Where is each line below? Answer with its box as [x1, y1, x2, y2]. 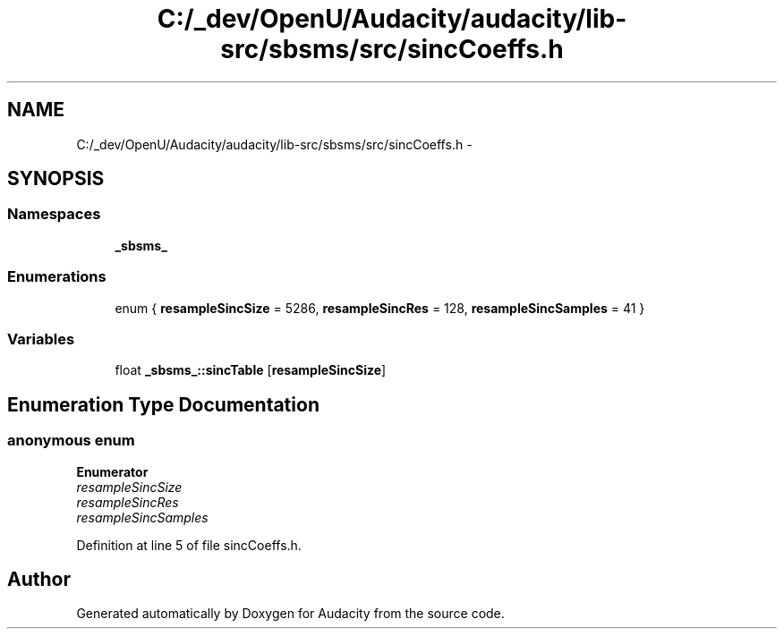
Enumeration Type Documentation [7, 393, 320, 416]
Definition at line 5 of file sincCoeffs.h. [76, 537, 302, 553]
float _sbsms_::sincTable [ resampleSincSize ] [115, 362, 387, 378]
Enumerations [7, 267, 107, 286]
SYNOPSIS [7, 167, 105, 191]
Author [7, 567, 71, 590]
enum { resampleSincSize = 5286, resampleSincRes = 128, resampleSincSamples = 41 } [115, 300, 645, 316]
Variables [7, 329, 75, 348]
